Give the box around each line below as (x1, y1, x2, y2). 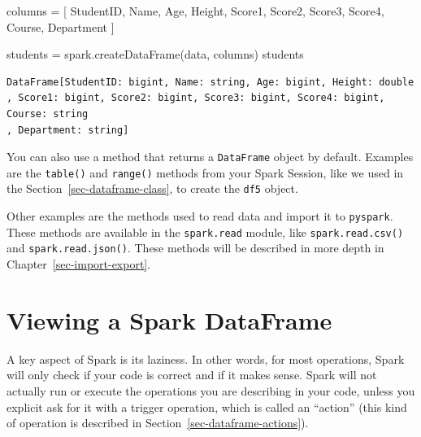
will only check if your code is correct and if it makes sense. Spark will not (7, 366, 377, 383)
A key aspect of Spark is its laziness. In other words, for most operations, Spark (7, 350, 405, 367)
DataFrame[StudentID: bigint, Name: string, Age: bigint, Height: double (7, 76, 414, 88)
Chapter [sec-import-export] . (7, 256, 151, 273)
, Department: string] (7, 124, 129, 136)
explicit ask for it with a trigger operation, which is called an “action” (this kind (7, 398, 407, 415)
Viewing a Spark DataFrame (7, 303, 332, 336)
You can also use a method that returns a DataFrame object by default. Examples (7, 148, 414, 165)
